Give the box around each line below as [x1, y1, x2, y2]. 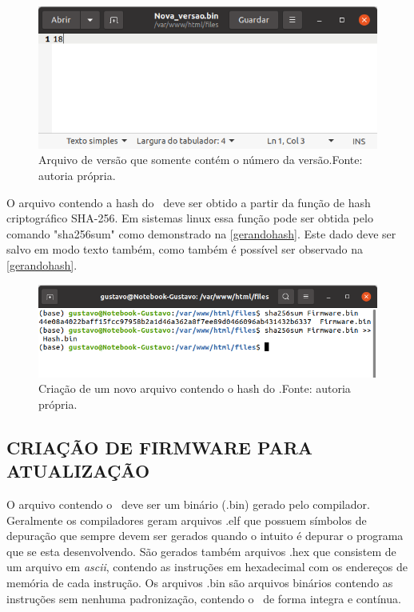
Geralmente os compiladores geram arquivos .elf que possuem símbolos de [6, 511, 367, 528]
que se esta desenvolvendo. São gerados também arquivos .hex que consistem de [6, 542, 396, 559]
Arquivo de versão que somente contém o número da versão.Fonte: [38, 151, 363, 168]
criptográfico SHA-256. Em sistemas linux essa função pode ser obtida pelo [6, 210, 373, 226]
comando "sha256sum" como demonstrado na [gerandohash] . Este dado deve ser [6, 225, 396, 242]
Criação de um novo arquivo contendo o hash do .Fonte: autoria [38, 380, 351, 397]
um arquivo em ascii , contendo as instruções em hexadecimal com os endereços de [6, 558, 408, 575]
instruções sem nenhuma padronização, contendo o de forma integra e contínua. [6, 590, 401, 606]
